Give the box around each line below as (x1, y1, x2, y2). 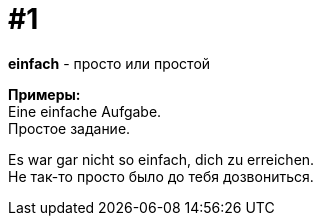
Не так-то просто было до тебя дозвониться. (8, 167, 314, 185)
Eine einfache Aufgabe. (8, 102, 162, 120)
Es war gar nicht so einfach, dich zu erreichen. (8, 150, 315, 168)
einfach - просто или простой (8, 54, 211, 72)
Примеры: (8, 85, 81, 103)
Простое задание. (8, 119, 131, 137)
